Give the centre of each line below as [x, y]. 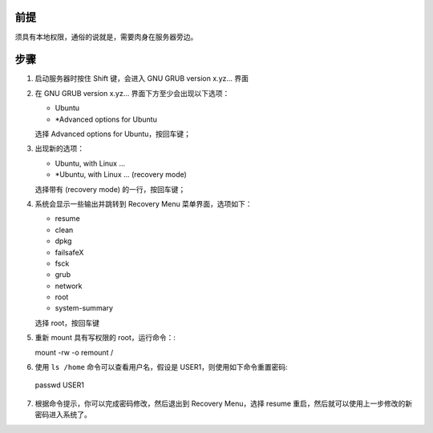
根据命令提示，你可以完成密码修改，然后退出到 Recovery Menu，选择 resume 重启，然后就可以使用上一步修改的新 [224, 403]
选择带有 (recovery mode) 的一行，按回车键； [110, 189]
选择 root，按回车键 [67, 323]
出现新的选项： [59, 149]
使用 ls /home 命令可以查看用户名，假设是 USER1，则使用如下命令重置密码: [161, 367]
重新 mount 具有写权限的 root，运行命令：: [105, 338]
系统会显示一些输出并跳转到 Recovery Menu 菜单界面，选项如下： [144, 203]
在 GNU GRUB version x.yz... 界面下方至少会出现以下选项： [132, 93]
